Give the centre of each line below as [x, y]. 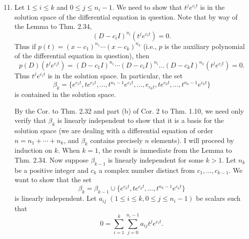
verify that [30, 120]
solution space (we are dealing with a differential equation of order [114, 130]
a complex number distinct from [147, 170]
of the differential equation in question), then [82, 56]
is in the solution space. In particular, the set [115, 75]
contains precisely [116, 140]
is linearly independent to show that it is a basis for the [141, 120]
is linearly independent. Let [55, 198]
